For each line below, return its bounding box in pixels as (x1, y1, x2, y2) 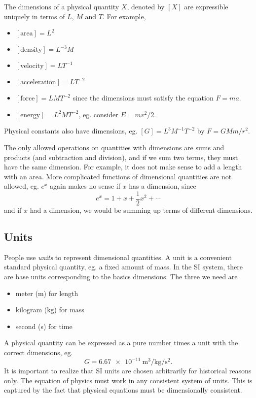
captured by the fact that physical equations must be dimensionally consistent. (4, 385, 242, 395)
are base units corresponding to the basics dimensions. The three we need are (4, 271, 238, 281)
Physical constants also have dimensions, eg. (4, 126, 138, 136)
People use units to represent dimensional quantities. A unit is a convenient (4, 252, 232, 262)
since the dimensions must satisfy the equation (73, 93, 214, 103)
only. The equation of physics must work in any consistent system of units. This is (4, 375, 253, 385)
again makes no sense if (50, 181, 120, 191)
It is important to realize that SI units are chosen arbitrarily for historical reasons (4, 365, 252, 376)
